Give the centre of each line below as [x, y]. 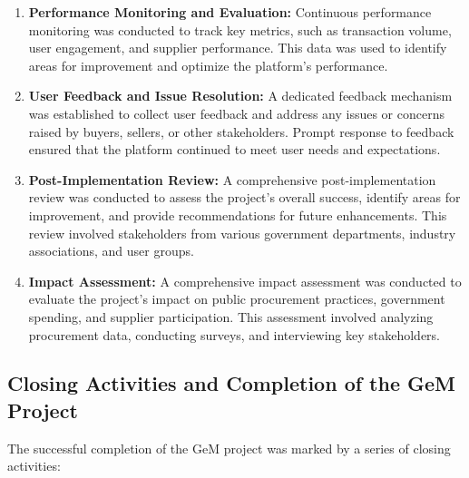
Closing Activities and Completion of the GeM [232, 383]
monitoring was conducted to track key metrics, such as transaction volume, [240, 29]
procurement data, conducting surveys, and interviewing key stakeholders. [234, 334]
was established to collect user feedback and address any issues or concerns [236, 113]
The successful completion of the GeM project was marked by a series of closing [229, 448]
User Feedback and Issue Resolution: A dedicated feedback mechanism [240, 96]
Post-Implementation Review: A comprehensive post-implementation [232, 179]
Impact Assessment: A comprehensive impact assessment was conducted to [245, 281]
